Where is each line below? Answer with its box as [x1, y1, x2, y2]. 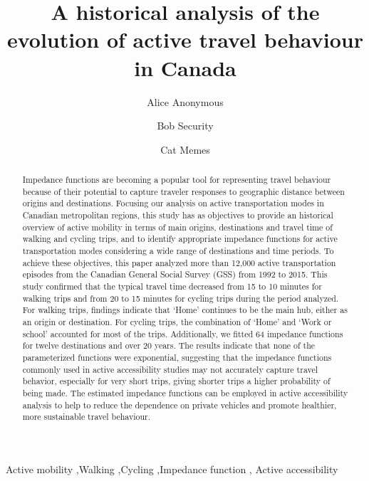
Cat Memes [160, 142, 210, 157]
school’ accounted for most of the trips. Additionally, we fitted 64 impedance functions [22, 327, 343, 339]
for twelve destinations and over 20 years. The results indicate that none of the [22, 339, 316, 351]
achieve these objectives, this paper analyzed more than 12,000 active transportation [22, 256, 336, 268]
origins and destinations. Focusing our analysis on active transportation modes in [22, 197, 324, 209]
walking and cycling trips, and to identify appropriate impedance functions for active [22, 233, 338, 245]
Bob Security [157, 118, 214, 133]
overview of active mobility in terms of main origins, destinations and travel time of [22, 221, 333, 233]
